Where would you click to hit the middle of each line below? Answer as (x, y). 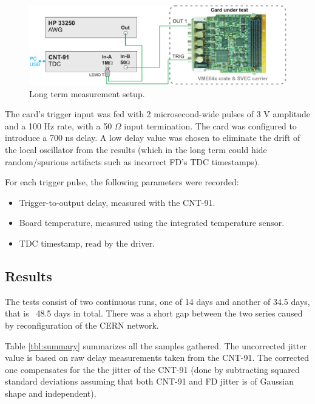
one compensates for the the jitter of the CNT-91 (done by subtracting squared (152, 369)
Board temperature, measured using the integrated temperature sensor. (152, 223)
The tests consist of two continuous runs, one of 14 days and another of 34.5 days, (157, 301)
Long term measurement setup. (87, 93)
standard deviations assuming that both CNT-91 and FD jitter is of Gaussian (149, 381)
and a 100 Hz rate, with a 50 (59, 125)
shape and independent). (51, 393)
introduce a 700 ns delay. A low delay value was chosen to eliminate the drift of (153, 138)
